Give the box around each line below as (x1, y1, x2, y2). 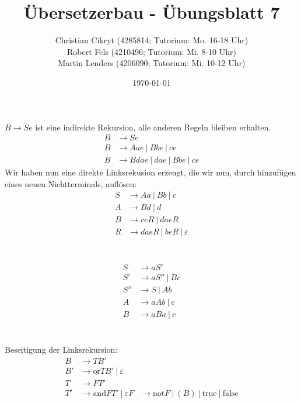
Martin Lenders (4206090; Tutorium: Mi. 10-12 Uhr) (58, 57, 246, 69)
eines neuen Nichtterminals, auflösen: (5, 177, 137, 190)
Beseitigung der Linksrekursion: (5, 343, 118, 356)
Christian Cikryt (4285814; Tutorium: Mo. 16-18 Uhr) (55, 34, 249, 46)
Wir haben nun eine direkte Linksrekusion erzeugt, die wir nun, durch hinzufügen (5, 166, 296, 178)
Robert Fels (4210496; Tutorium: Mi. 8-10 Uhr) (67, 45, 236, 57)
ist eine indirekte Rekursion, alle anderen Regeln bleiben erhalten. (35, 120, 271, 133)
